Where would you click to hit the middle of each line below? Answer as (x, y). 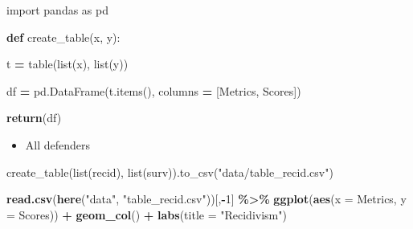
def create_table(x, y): (63, 37)
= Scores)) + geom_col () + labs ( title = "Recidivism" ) (147, 214)
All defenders (58, 144)
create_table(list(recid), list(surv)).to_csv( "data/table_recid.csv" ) (170, 172)
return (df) (34, 118)
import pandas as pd (57, 10)
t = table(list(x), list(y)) (67, 64)
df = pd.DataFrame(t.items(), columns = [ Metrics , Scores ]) (154, 90)
